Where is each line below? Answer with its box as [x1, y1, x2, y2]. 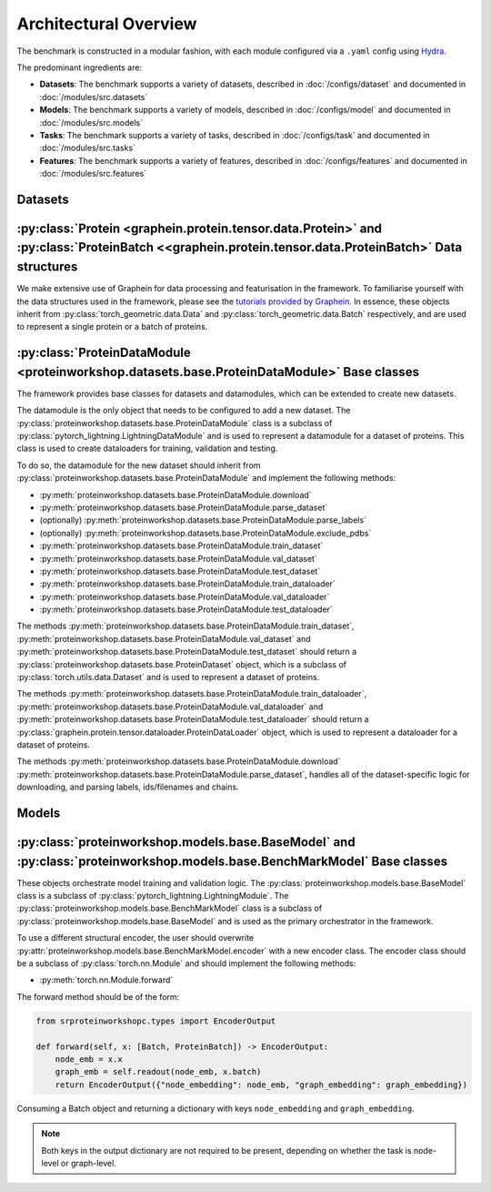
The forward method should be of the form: [16, 991, 180, 1002]
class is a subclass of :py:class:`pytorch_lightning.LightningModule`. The [16, 891, 289, 902]
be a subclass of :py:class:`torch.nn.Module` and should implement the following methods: [16, 958, 356, 969]
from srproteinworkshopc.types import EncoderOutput [35, 1015, 276, 1026]
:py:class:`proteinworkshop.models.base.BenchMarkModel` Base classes [16, 853, 448, 869]
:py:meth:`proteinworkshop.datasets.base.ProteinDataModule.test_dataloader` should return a [16, 714, 369, 725]
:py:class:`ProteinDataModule [16, 345, 191, 361]
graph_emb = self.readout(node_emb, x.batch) [55, 1066, 262, 1077]
